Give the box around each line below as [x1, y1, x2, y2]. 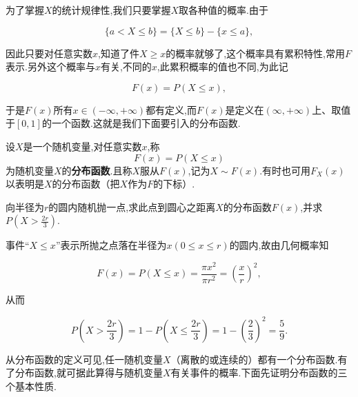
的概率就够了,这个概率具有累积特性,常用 [166, 45, 345, 60]
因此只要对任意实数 [6, 45, 92, 60]
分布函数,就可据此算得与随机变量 [14, 365, 163, 380]
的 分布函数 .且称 [61, 163, 132, 177]
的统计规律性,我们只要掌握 [52, 3, 171, 17]
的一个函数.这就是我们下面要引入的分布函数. [41, 116, 241, 130]
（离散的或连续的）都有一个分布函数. [170, 352, 338, 366]
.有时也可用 [259, 163, 311, 177]
